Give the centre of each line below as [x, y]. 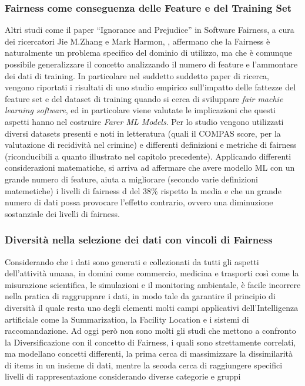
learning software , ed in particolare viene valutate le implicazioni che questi [140, 110]
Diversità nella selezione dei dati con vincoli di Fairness [139, 240]
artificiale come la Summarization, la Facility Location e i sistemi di [127, 319]
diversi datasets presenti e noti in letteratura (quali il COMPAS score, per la [143, 133]
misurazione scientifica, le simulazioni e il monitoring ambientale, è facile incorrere [153, 284]
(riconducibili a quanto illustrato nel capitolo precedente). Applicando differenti [148, 156]
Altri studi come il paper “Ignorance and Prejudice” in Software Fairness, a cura [150, 30]
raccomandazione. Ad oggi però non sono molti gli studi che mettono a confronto [150, 331]
